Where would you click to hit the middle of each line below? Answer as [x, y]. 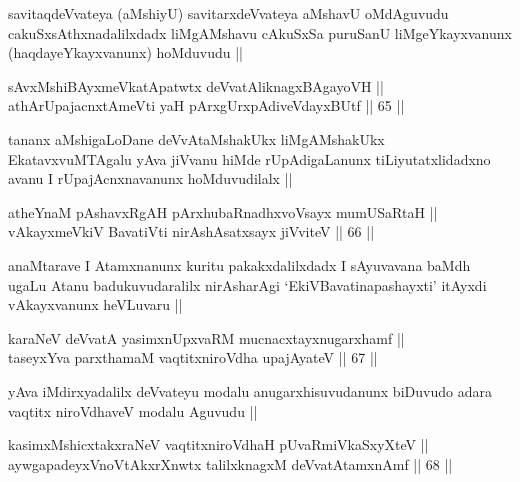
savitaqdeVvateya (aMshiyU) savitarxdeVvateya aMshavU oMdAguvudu [228, 13]
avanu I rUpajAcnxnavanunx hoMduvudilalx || [150, 178]
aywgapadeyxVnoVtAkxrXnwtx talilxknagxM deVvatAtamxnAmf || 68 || [230, 463]
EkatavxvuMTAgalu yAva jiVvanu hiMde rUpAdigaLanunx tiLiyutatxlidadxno [249, 158]
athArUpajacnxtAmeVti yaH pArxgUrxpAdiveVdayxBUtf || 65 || [206, 105]
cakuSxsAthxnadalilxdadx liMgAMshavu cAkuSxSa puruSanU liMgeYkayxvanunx [260, 32]
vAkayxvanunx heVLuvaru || [95, 304]
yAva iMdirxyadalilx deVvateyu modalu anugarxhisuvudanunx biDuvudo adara [250, 390]
